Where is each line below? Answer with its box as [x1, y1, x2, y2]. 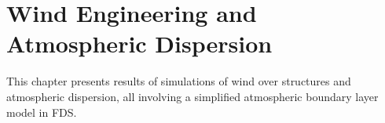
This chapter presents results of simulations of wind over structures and [6, 73, 351, 89]
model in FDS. [6, 103, 77, 120]
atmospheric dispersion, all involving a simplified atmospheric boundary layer [6, 88, 379, 104]
